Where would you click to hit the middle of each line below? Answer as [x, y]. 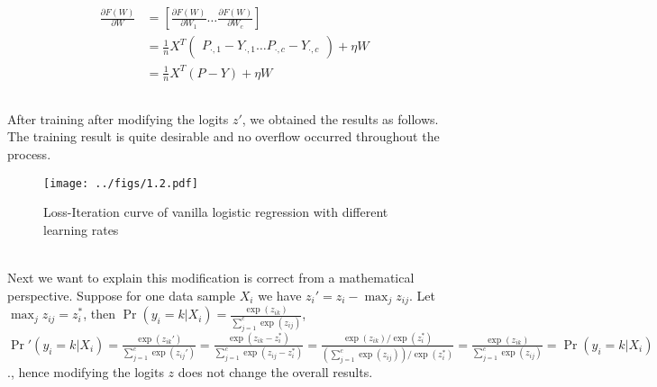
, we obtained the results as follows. [340, 118]
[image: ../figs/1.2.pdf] [121, 183]
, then [100, 314]
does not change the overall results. [275, 372]
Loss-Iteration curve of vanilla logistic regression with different [216, 212]
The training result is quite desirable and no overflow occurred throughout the [224, 136]
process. [29, 154]
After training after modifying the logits [118, 118]
